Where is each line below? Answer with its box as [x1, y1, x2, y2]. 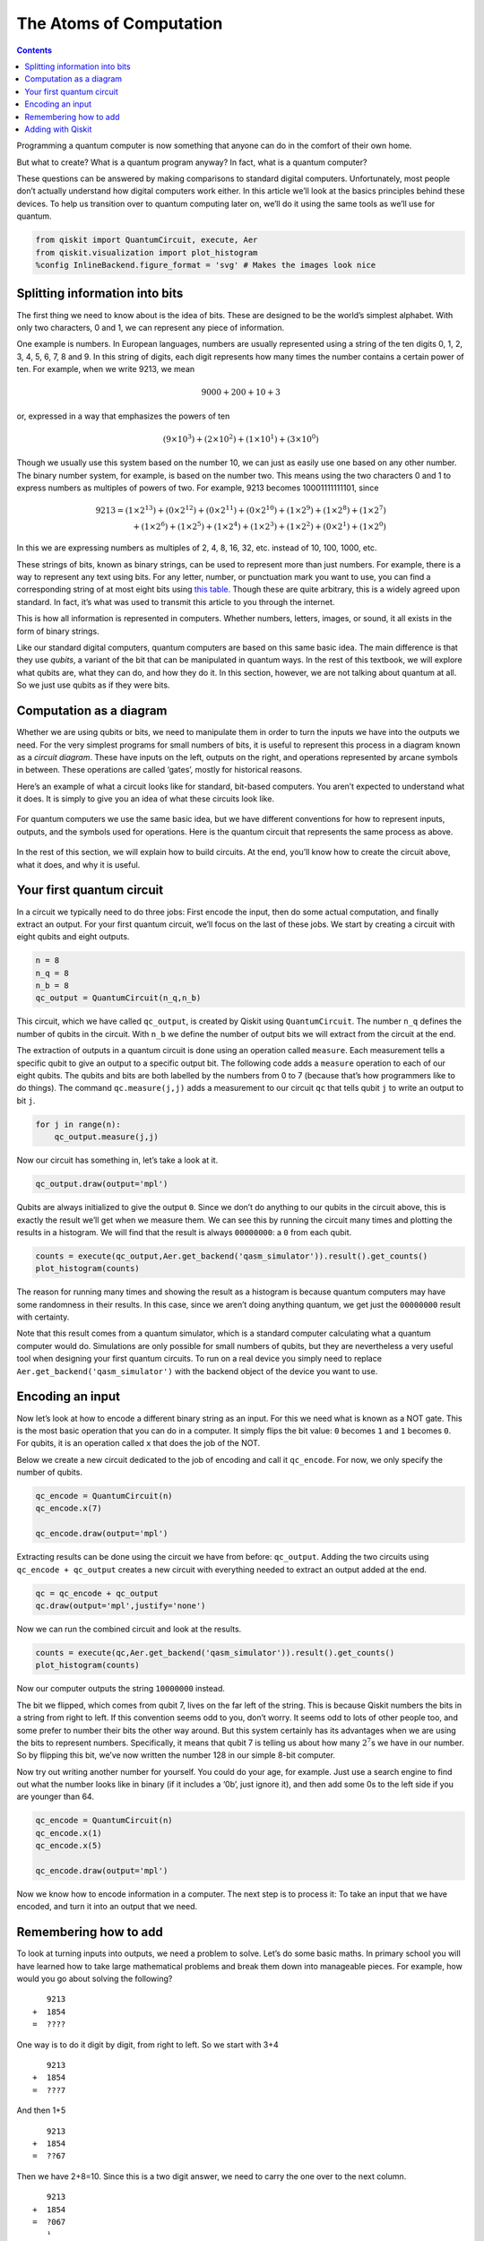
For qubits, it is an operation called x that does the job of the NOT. [16, 1438, 261, 1449]
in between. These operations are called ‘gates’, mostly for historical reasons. [16, 765, 303, 775]
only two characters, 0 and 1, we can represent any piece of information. [16, 322, 285, 333]
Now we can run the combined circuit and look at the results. [16, 1623, 242, 1634]
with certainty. [16, 1311, 70, 1322]
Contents [16, 45, 53, 56]
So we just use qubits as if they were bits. [16, 679, 170, 690]
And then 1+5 [16, 2105, 66, 2116]
